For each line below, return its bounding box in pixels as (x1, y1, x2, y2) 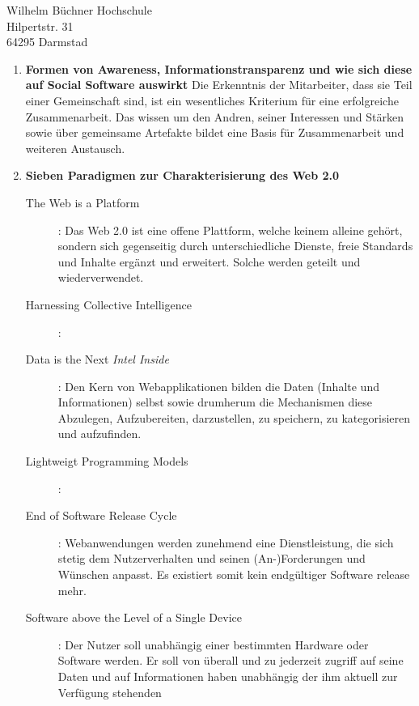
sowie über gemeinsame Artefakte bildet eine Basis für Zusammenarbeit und (25, 124, 404, 141)
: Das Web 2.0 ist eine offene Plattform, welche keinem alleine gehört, (57, 221, 403, 238)
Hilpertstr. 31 (6, 17, 74, 34)
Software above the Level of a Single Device (25, 609, 242, 626)
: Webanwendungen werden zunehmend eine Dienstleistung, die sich (57, 534, 394, 551)
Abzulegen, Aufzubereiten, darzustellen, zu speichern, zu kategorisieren (57, 409, 411, 426)
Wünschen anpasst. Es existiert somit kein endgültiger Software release (57, 566, 410, 583)
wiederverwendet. (57, 269, 144, 286)
